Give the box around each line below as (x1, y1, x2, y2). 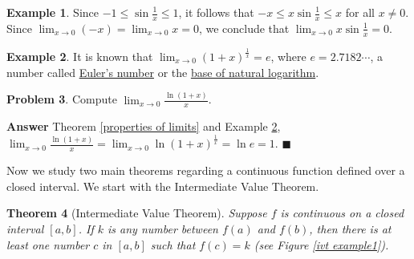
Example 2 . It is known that (6, 48, 153, 65)
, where (270, 48, 306, 65)
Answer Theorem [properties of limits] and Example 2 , (6, 118, 281, 135)
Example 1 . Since (6, 4, 99, 20)
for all (345, 4, 375, 20)
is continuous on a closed (280, 204, 404, 221)
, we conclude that (198, 19, 290, 36)
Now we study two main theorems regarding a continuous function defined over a (6, 162, 405, 179)
